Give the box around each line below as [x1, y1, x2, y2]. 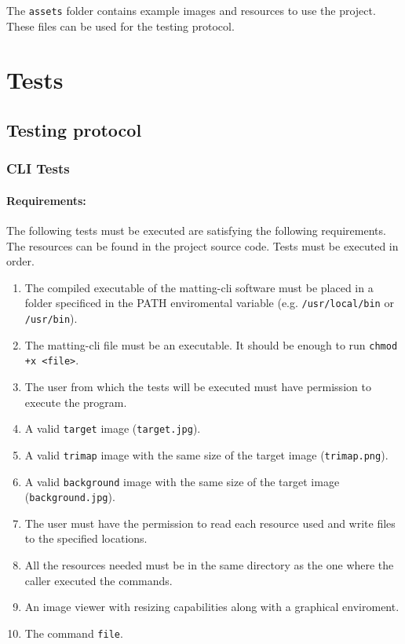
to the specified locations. [24, 530, 148, 547]
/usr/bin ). [24, 310, 78, 327]
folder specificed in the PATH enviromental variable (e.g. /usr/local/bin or [24, 295, 394, 311]
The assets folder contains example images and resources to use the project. [6, 2, 376, 18]
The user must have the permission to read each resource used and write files [24, 514, 396, 531]
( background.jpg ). [24, 488, 115, 505]
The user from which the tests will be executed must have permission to [24, 379, 371, 395]
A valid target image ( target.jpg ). [24, 420, 201, 437]
